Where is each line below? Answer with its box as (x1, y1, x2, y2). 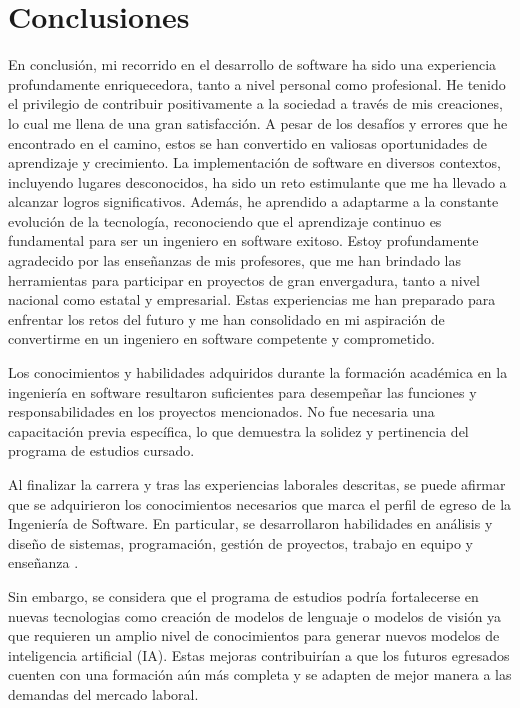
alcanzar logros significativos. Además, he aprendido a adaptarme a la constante (8, 191, 499, 212)
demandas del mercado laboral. (8, 683, 199, 704)
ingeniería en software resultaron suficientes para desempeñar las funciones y (8, 381, 477, 402)
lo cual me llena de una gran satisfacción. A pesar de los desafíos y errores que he (8, 112, 508, 133)
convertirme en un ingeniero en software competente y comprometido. (8, 328, 435, 349)
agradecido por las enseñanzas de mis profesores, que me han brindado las (8, 250, 461, 271)
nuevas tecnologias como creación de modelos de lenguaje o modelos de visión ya (8, 605, 502, 626)
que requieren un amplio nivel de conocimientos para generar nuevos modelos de (8, 625, 500, 646)
